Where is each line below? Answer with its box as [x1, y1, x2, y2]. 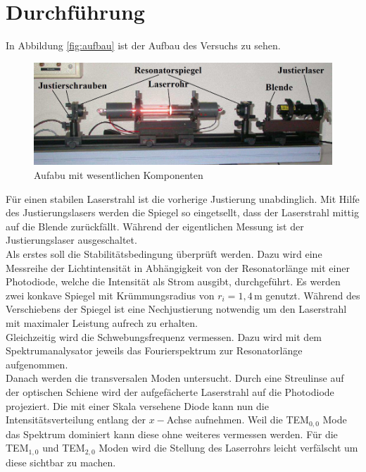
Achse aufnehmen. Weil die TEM [166, 412, 309, 427]
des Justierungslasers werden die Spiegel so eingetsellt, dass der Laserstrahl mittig [6, 205, 359, 220]
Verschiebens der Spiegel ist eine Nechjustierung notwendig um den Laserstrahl [6, 302, 347, 316]
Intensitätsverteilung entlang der [6, 412, 146, 427]
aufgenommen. [6, 356, 68, 371]
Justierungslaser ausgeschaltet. [6, 232, 137, 247]
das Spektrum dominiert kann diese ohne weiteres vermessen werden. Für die [6, 426, 338, 441]
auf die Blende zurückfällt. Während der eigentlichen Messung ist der [6, 218, 304, 233]
